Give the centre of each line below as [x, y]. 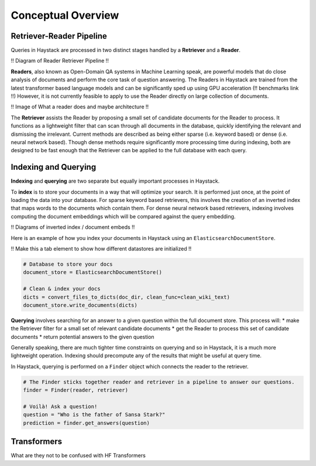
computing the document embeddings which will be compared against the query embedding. [123, 216]
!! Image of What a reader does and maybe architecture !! [80, 107]
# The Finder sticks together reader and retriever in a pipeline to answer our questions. [159, 382]
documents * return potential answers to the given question [83, 337]
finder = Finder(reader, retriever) [76, 390]
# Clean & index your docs [62, 289]
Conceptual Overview [65, 15]
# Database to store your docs [68, 264]
